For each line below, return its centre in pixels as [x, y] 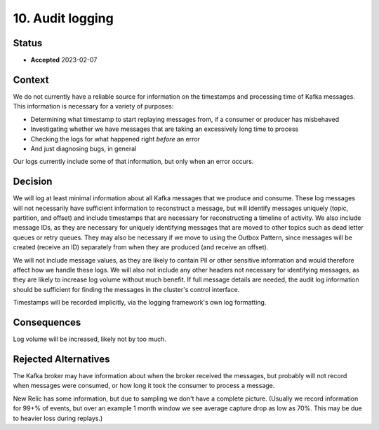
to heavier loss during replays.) [58, 418]
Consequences [47, 322]
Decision [33, 182]
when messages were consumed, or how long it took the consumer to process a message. [144, 386]
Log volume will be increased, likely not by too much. [89, 339]
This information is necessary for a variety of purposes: [93, 106]
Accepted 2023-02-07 [64, 60]
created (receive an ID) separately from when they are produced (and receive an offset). [141, 247]
